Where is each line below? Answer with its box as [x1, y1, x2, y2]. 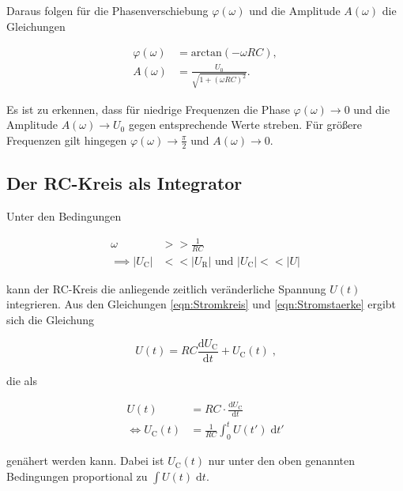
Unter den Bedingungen [6, 207, 122, 224]
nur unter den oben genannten [208, 452, 355, 469]
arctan [190, 47, 222, 59]
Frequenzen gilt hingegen [6, 131, 127, 148]
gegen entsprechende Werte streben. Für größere [128, 116, 363, 133]
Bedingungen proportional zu [6, 467, 148, 484]
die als [6, 372, 37, 388]
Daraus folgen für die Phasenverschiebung [6, 2, 209, 18]
